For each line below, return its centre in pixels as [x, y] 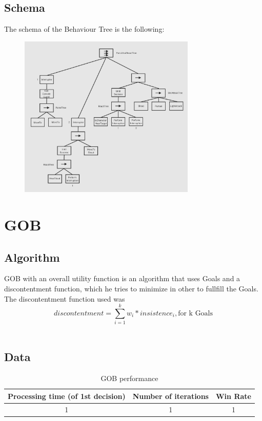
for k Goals [196, 313]
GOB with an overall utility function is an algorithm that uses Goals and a [122, 278]
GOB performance [129, 378]
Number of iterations [170, 396]
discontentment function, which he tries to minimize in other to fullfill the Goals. [131, 288]
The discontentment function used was [65, 298]
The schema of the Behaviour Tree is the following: [84, 29]
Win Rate [233, 396]
